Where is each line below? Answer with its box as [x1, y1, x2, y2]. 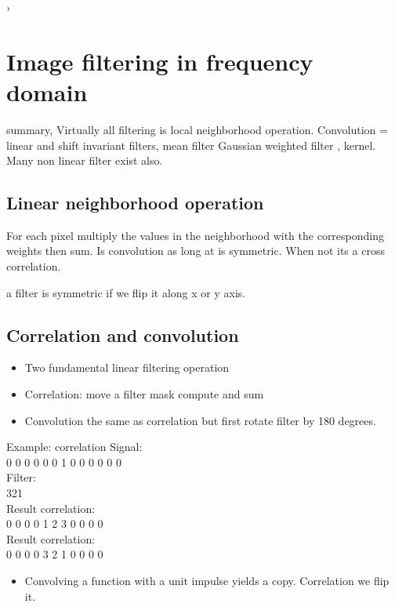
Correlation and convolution [6, 322, 239, 347]
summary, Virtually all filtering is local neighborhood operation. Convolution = [6, 121, 388, 137]
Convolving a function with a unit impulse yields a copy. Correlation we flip [24, 572, 390, 588]
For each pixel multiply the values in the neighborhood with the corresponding [6, 227, 385, 243]
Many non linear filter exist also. [6, 152, 163, 169]
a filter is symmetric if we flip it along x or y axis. [6, 284, 246, 300]
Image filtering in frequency [6, 45, 313, 77]
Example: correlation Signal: [6, 438, 143, 455]
